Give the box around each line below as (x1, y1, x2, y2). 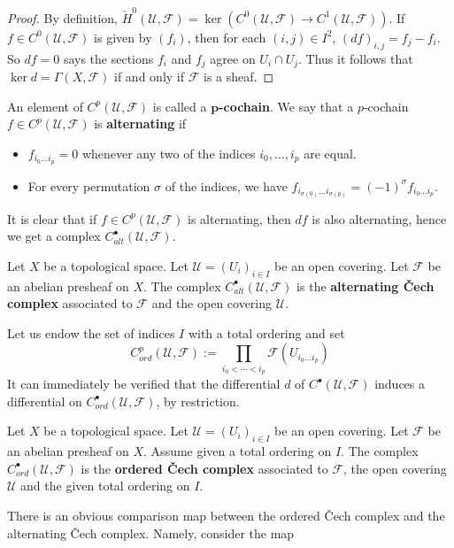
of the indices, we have (165, 176, 288, 195)
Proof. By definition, (7, 8, 118, 27)
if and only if (114, 66, 185, 85)
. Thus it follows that (298, 49, 413, 67)
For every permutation (27, 176, 150, 195)
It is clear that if (7, 209, 97, 228)
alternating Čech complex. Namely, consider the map (7, 523, 295, 542)
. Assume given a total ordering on (143, 442, 332, 460)
